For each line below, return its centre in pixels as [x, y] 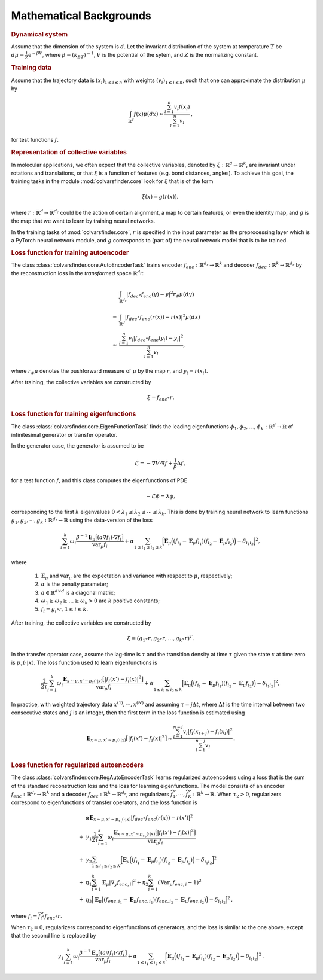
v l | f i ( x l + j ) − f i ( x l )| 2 [208, 731]
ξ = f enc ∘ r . [161, 398]
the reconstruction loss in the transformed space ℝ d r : [77, 273]
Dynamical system [39, 34]
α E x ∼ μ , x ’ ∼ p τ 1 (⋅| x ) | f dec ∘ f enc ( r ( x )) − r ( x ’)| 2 [139, 819]
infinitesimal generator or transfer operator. [64, 435]
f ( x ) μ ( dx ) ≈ [149, 114]
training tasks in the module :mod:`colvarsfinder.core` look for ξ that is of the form [112, 181]
